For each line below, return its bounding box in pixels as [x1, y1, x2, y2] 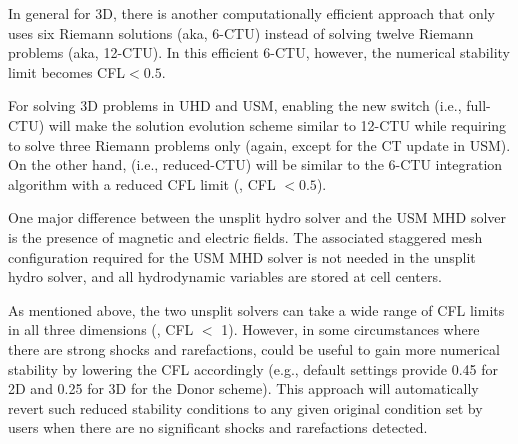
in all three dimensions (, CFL [8, 319, 194, 340]
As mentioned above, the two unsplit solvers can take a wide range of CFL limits [8, 299, 505, 320]
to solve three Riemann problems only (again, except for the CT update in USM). [8, 134, 511, 155]
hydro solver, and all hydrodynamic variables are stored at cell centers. [8, 266, 442, 287]
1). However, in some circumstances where [221, 319, 480, 340]
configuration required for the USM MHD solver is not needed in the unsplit [8, 246, 476, 267]
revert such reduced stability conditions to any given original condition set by [8, 397, 483, 418]
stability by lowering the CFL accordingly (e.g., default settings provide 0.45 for [8, 358, 499, 379]
